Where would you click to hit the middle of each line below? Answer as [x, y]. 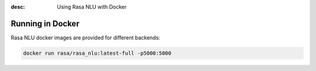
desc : [18, 7]
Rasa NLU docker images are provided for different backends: [85, 38]
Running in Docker [45, 23]
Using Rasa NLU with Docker [92, 7]
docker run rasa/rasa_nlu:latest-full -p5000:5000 [97, 53]
